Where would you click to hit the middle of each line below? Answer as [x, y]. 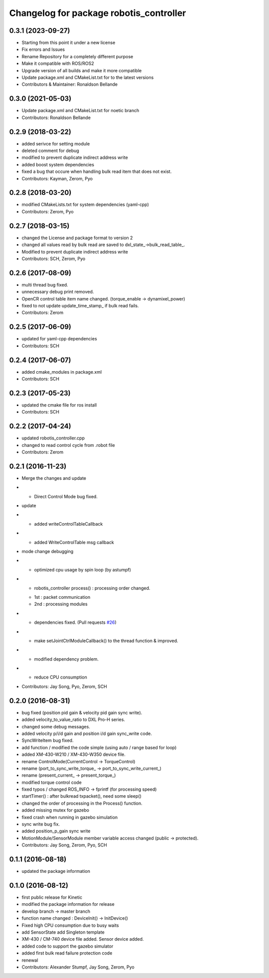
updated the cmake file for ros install [59, 405]
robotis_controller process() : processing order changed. [92, 588]
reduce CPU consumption [61, 677]
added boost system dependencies [58, 164]
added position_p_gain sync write [56, 831]
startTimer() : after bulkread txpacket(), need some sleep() [81, 796]
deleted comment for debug [50, 150]
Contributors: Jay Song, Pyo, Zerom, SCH [64, 686]
